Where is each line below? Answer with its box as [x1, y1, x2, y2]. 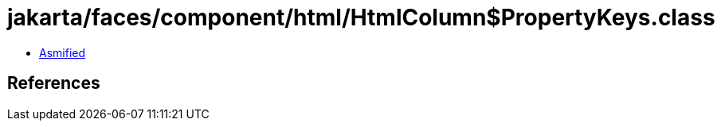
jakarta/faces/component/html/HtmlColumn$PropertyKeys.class [7, 4, 715, 31]
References [7, 73, 100, 94]
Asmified [39, 45, 86, 60]
